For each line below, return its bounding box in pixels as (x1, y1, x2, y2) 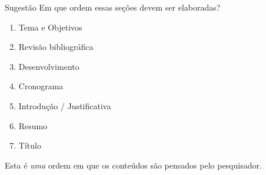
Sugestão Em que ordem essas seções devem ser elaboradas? (5, 1, 221, 13)
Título (18, 139, 41, 152)
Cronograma (18, 80, 64, 92)
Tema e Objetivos (18, 21, 82, 33)
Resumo (18, 119, 48, 132)
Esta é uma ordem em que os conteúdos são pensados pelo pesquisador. (5, 159, 262, 171)
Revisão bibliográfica (18, 41, 94, 53)
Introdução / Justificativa (18, 99, 111, 112)
